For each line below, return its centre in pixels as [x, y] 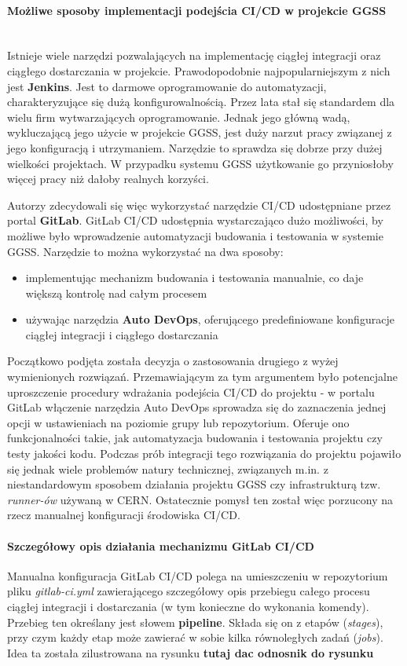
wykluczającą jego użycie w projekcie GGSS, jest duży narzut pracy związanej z [200, 132]
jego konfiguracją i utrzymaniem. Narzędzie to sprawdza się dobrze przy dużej [195, 147]
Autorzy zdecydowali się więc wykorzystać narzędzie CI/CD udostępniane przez [199, 205]
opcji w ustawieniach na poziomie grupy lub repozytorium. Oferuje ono [178, 422]
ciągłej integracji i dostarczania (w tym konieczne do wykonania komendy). [188, 606]
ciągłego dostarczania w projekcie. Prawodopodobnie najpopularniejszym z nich [199, 70]
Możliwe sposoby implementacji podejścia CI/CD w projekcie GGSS [197, 10]
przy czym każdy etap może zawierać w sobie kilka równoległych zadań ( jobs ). [195, 637]
